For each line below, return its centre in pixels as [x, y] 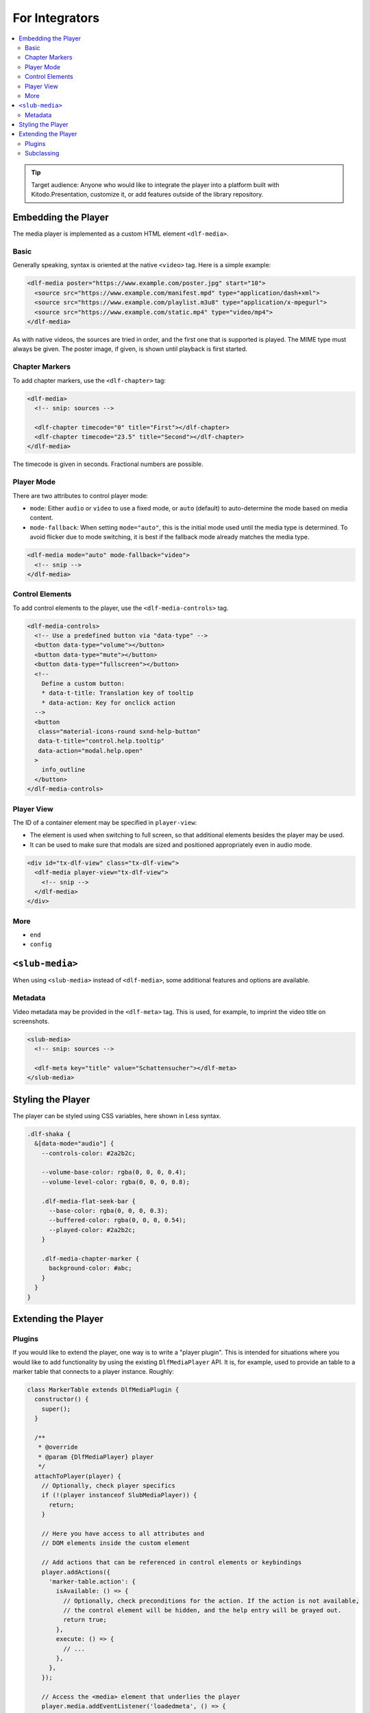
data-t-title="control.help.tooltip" [101, 741]
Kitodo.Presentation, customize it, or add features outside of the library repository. [147, 195]
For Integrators [56, 18]
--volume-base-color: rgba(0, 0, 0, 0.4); [114, 1172]
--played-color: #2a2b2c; [92, 1230]
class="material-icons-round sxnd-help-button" [120, 731]
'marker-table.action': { [92, 1581]
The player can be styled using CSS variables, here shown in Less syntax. [117, 1116]
